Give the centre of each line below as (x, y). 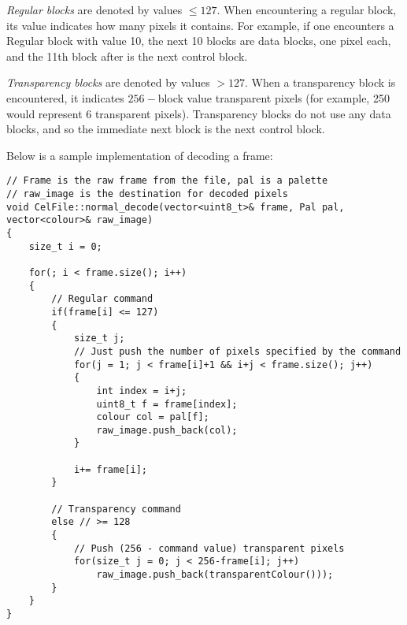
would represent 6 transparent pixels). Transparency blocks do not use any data (199, 113)
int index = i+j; (142, 391)
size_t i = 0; (65, 246)
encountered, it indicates (65, 97)
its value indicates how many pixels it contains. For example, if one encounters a (200, 25)
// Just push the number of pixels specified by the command (237, 351)
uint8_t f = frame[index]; (167, 404)
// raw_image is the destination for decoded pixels (147, 194)
